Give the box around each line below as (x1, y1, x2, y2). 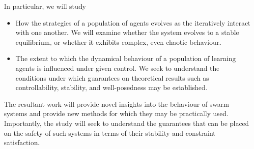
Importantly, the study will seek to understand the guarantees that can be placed (4, 118, 249, 128)
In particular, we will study (4, 1, 86, 11)
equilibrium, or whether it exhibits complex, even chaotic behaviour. (15, 36, 222, 47)
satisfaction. (4, 137, 40, 148)
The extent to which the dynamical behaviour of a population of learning (15, 53, 236, 63)
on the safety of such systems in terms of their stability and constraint (4, 127, 216, 138)
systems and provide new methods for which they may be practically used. (4, 108, 228, 119)
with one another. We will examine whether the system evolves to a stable (15, 27, 239, 37)
